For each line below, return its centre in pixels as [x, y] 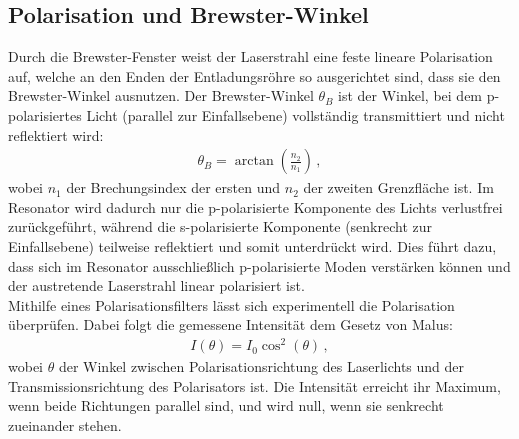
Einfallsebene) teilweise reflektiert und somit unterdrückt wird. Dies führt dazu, [252, 245]
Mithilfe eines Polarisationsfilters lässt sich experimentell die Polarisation [231, 304]
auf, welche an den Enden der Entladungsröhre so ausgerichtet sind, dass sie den [254, 75]
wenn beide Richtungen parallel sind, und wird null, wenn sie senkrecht [226, 405]
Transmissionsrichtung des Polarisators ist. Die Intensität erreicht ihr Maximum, [254, 385]
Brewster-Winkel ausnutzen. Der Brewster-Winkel [161, 95]
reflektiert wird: [56, 134]
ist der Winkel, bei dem [410, 95]
